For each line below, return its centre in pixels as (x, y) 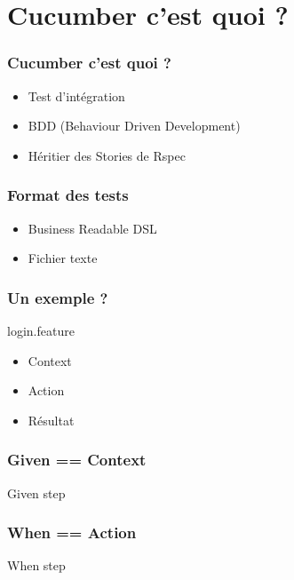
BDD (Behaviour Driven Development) (134, 126)
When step (36, 565)
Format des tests (68, 195)
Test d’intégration (76, 95)
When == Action (72, 532)
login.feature (41, 330)
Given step (36, 493)
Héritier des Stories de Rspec (107, 155)
